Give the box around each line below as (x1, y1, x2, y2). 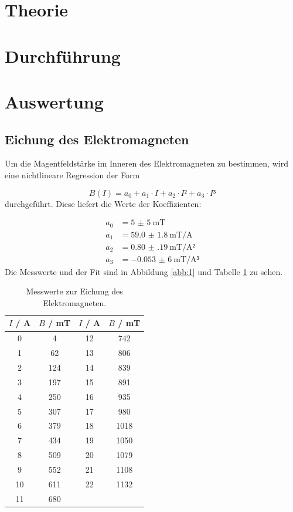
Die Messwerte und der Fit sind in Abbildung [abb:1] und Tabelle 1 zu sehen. (5, 265, 283, 277)
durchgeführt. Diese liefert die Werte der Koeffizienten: (5, 197, 202, 209)
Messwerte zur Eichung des (26, 285, 123, 297)
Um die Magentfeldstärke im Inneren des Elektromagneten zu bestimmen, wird (5, 157, 288, 169)
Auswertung (5, 89, 104, 113)
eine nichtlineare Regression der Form (5, 168, 140, 181)
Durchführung (5, 43, 121, 67)
